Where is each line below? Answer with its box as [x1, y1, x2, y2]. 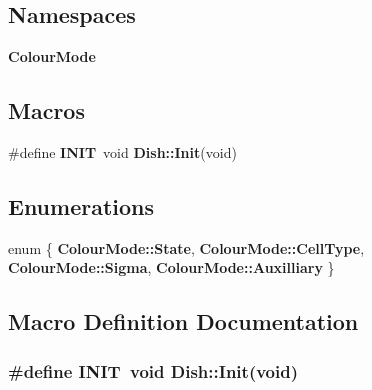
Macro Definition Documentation [8, 306, 359, 337]
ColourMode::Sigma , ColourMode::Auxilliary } [8, 257, 335, 278]
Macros [8, 95, 85, 126]
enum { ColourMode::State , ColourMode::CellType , [8, 237, 365, 258]
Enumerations [8, 190, 155, 221]
